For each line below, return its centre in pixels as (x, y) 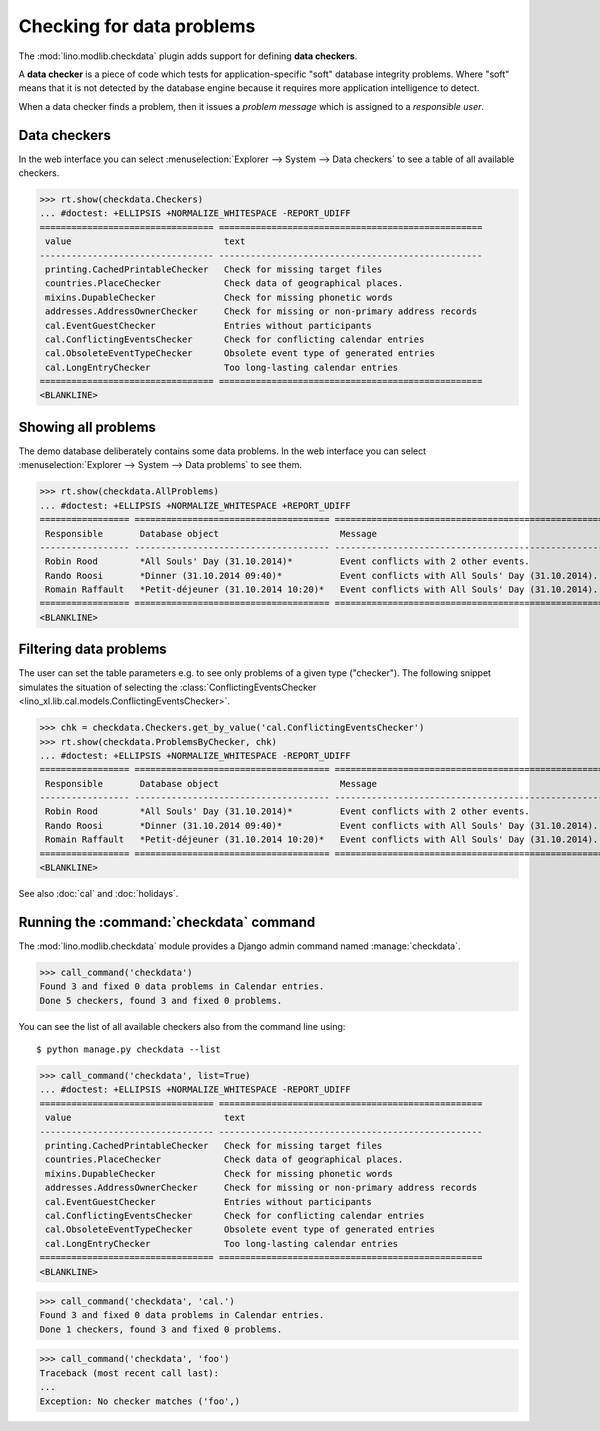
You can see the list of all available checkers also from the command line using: (182, 1026)
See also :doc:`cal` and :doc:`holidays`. (98, 894)
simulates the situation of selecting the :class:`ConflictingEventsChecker (167, 687)
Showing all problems (87, 426)
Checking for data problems (137, 26)
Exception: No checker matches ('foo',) (139, 1401)
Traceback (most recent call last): (129, 1373)
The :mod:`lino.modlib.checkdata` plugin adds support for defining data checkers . (188, 56)
